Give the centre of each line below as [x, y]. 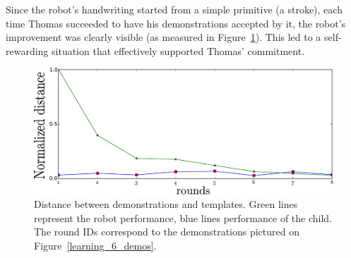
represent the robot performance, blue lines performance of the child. [183, 217]
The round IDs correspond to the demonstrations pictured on [167, 232]
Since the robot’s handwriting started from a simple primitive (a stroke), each [174, 9]
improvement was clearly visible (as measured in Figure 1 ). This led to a [163, 37]
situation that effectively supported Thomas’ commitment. [178, 50]
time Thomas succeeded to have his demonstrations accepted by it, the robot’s [176, 23]
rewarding [27, 50]
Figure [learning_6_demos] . [95, 246]
